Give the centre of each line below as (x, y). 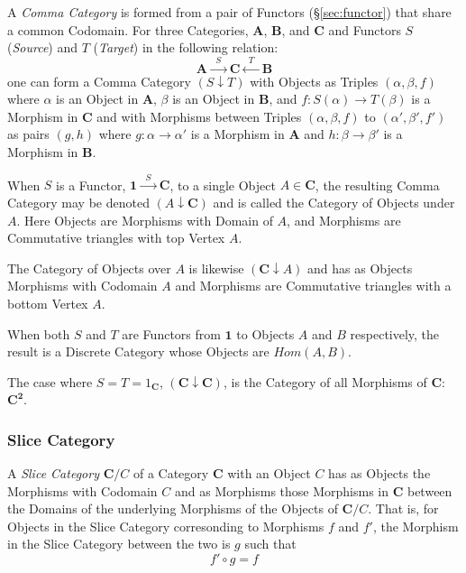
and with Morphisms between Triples (199, 116)
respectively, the (395, 333)
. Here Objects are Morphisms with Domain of (145, 220)
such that (270, 544)
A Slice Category (53, 473)
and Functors (365, 29)
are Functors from (171, 333)
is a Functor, (91, 185)
